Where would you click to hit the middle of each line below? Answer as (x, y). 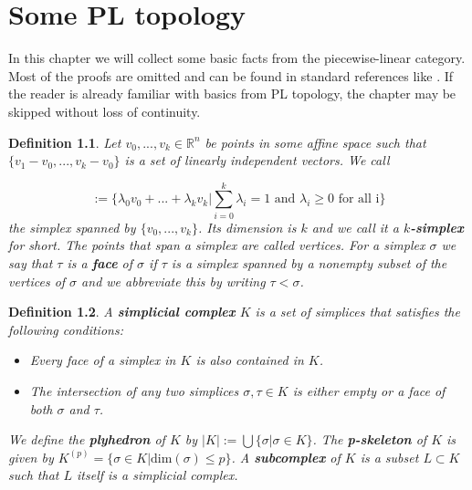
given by (31, 457)
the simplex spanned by (72, 227)
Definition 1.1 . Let (65, 142)
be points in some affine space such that (315, 142)
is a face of (100, 263)
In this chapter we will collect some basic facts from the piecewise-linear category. (237, 58)
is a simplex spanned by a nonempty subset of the (309, 263)
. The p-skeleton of (370, 439)
